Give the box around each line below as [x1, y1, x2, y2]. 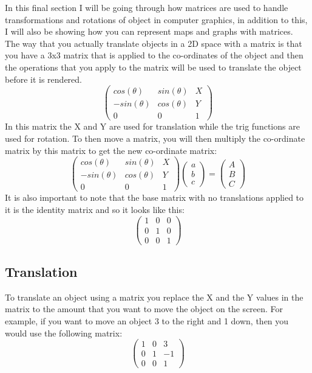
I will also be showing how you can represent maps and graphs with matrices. [5, 25, 293, 38]
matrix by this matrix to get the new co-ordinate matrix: [5, 144, 217, 156]
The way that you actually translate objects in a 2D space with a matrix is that [5, 37, 302, 49]
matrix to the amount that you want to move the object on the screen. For [5, 302, 283, 315]
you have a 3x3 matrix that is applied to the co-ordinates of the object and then [5, 49, 304, 61]
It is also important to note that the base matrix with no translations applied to [5, 191, 304, 204]
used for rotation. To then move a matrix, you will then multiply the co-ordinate [5, 131, 305, 144]
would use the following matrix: [5, 326, 123, 339]
